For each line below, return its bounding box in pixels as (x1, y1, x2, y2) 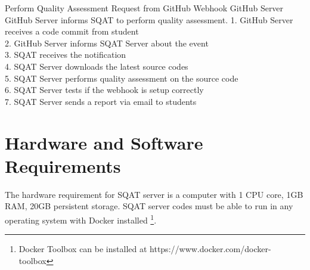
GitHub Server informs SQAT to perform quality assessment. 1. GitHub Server (5, 13, 293, 26)
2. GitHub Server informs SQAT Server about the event (5, 36, 209, 49)
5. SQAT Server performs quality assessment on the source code (5, 72, 238, 84)
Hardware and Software (5, 130, 203, 154)
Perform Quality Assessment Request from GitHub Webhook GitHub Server (5, 2, 284, 14)
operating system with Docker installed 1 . (5, 212, 157, 226)
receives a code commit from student (5, 25, 139, 38)
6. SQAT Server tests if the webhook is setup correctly (5, 83, 204, 96)
